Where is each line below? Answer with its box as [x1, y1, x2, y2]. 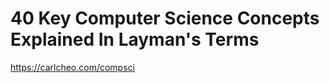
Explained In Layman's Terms [10, 28, 260, 51]
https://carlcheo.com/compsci [10, 61, 135, 73]
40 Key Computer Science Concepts [10, 7, 320, 30]
